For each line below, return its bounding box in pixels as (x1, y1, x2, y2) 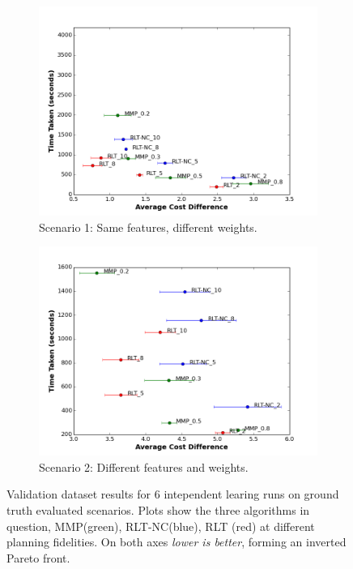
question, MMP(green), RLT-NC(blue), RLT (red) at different (6, 517, 315, 534)
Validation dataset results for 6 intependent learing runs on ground (6, 486, 339, 503)
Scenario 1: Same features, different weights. (39, 218, 257, 235)
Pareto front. (6, 549, 70, 566)
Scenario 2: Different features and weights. (39, 458, 249, 475)
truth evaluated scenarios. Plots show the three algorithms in (6, 501, 310, 518)
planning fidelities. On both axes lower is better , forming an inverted (6, 533, 347, 550)
